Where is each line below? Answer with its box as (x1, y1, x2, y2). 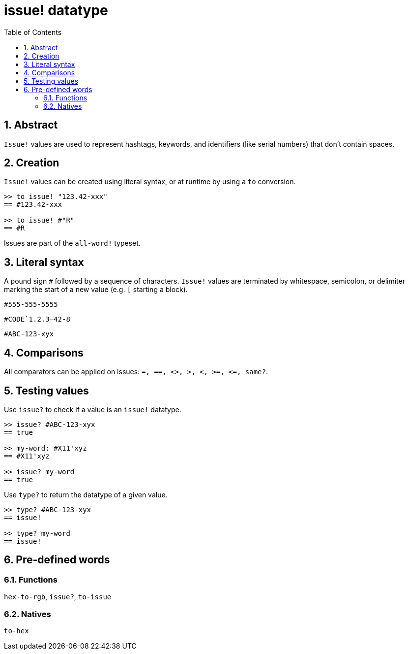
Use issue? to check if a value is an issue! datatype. (4, 405, 181, 414)
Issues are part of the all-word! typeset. (4, 239, 141, 248)
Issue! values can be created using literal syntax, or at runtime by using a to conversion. (4, 177, 296, 186)
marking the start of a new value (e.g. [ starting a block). (4, 285, 188, 294)
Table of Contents (4, 28, 62, 36)
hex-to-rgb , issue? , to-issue (4, 592, 112, 601)
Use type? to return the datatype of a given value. (4, 490, 168, 499)
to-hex (4, 626, 29, 635)
